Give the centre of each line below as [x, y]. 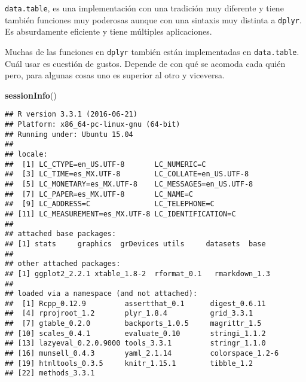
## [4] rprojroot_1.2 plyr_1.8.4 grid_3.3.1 [129, 314]
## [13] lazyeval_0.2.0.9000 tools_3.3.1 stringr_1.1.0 [135, 343]
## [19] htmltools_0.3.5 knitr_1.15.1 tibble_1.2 [129, 363]
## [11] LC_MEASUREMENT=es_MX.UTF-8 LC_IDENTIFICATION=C [120, 214]
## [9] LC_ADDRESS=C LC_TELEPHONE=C [110, 204]
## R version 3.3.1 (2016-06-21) [71, 114]
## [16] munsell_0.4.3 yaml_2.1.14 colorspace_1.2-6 [142, 354]
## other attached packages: [63, 264]
